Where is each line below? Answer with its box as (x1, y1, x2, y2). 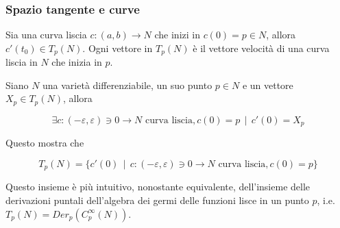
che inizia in (51, 55, 102, 69)
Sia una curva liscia (5, 27, 87, 42)
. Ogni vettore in (82, 40, 153, 55)
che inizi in (154, 27, 200, 42)
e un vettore (242, 77, 293, 92)
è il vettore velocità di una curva (193, 40, 330, 55)
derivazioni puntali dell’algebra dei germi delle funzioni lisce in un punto (5, 193, 309, 207)
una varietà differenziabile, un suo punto (42, 77, 212, 92)
